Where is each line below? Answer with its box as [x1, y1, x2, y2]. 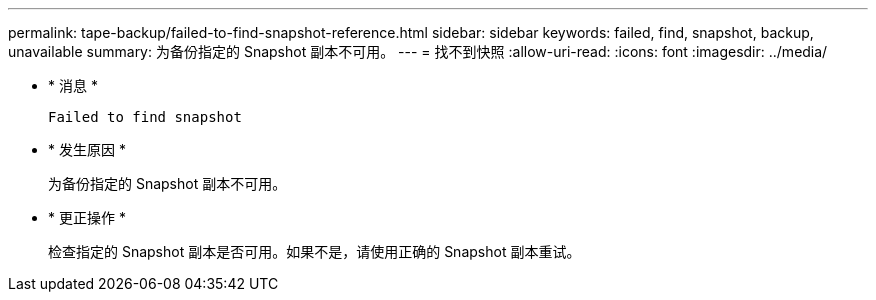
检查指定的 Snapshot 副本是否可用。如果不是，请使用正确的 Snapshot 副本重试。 [48, 243, 581, 260]
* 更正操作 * [48, 209, 126, 226]
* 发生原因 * [48, 141, 126, 158]
